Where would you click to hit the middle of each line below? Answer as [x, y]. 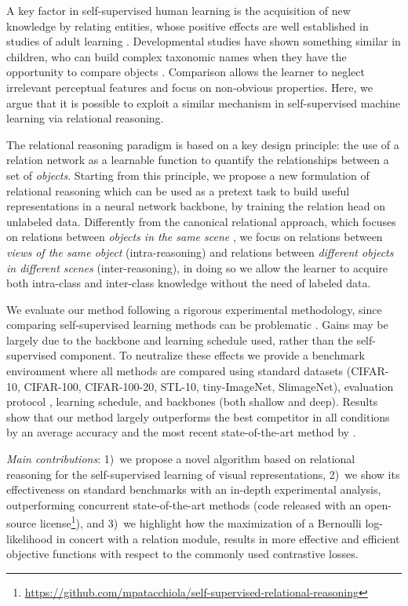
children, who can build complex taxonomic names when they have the [177, 56]
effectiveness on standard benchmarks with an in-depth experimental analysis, [194, 489]
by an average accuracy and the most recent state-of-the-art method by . [181, 432]
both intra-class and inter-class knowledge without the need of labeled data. [189, 283]
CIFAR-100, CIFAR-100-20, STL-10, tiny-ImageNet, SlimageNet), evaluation [209, 386]
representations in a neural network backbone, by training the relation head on [196, 206]
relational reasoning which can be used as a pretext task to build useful [178, 190]
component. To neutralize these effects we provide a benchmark [212, 355]
